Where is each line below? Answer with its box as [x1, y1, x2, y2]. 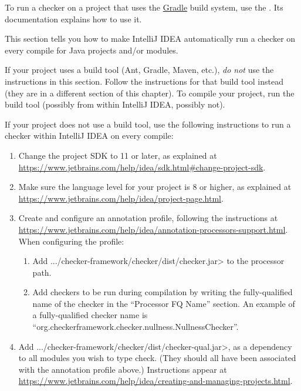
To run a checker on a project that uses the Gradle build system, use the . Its [5, 1, 283, 13]
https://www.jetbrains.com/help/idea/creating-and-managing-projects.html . [18, 375, 293, 387]
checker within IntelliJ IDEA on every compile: [5, 129, 174, 142]
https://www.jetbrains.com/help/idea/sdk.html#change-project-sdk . [18, 161, 266, 173]
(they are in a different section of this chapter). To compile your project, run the [5, 86, 295, 99]
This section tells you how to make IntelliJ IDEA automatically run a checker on [5, 32, 296, 45]
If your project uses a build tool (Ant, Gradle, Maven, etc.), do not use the [5, 64, 274, 76]
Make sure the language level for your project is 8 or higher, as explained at [18, 181, 292, 193]
